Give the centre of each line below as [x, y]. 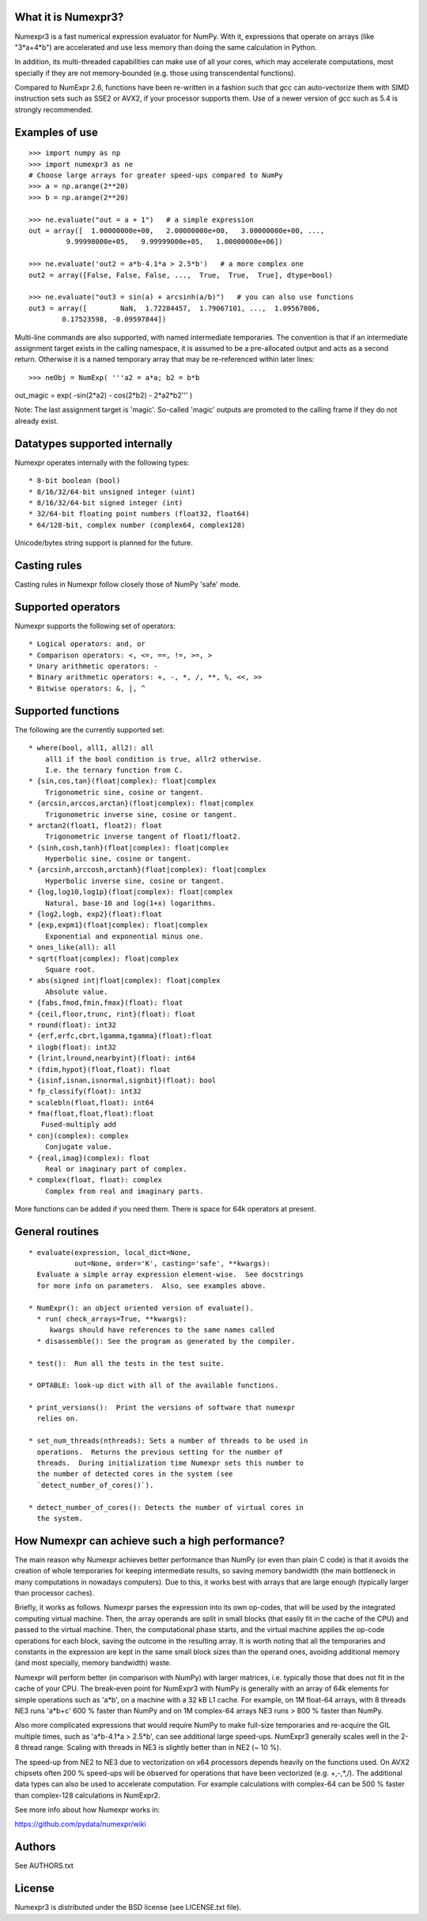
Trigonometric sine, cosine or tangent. [125, 792]
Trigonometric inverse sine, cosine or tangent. [141, 814]
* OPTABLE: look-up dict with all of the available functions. [154, 1385]
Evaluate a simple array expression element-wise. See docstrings [170, 1274]
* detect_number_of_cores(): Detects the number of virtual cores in [166, 1507]
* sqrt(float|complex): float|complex [104, 959]
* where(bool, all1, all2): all [91, 748]
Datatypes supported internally [94, 443]
